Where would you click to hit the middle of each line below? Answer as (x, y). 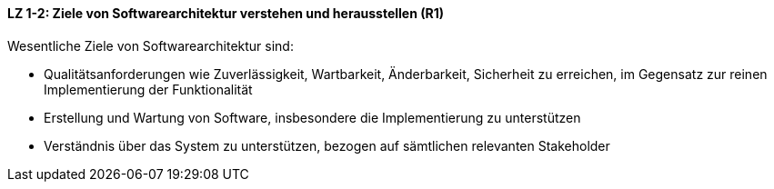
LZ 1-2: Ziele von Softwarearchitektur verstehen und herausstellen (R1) (226, 13)
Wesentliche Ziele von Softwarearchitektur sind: (151, 45)
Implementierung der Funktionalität (148, 89)
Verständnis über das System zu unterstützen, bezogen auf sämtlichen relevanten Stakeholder (327, 145)
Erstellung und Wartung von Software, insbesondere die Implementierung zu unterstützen (312, 117)
